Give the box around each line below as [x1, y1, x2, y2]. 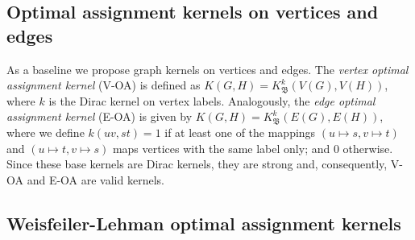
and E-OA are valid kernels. [27, 171, 164, 188]
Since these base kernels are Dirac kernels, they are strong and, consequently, [6, 155, 388, 172]
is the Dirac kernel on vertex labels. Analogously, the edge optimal [48, 92, 376, 109]
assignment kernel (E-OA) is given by [6, 108, 193, 125]
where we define [6, 123, 85, 140]
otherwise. [342, 139, 393, 156]
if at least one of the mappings [164, 123, 316, 140]
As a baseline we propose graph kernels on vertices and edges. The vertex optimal [6, 60, 409, 77]
